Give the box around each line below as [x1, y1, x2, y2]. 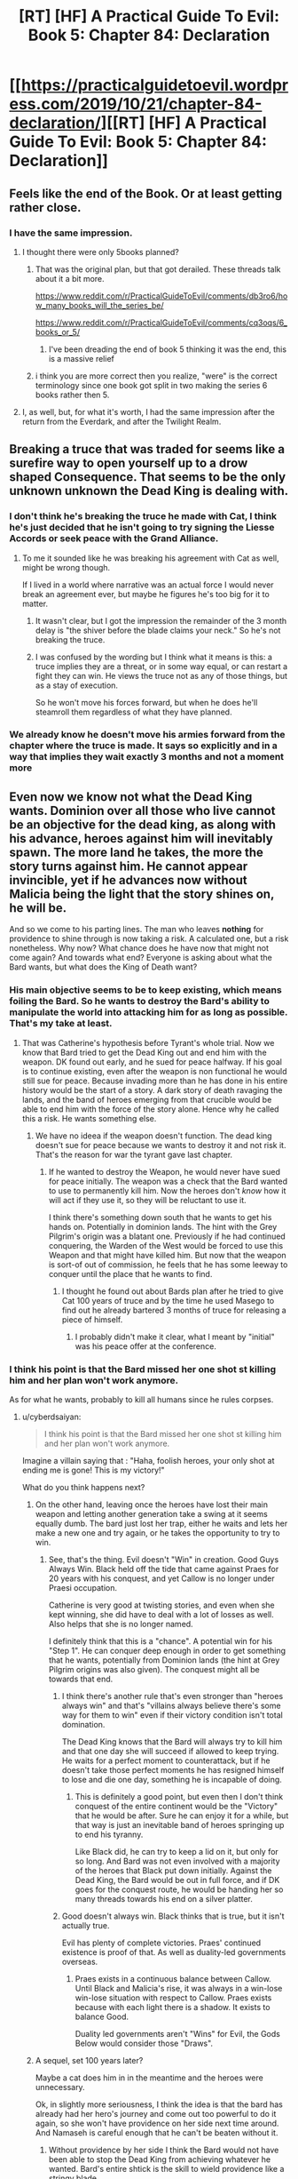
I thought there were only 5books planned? [21, 246, 179, 257]
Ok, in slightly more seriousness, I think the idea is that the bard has [35, 2099, 284, 2110]
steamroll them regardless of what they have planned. [35, 706, 232, 717]
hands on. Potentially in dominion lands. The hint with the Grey [48, 1221, 278, 1232]
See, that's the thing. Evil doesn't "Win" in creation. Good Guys [48, 1553, 279, 1565]
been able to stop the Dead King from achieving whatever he [48, 2153, 271, 2165]
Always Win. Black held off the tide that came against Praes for [48, 1563, 279, 1574]
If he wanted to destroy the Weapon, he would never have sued [48, 1166, 281, 1177]
